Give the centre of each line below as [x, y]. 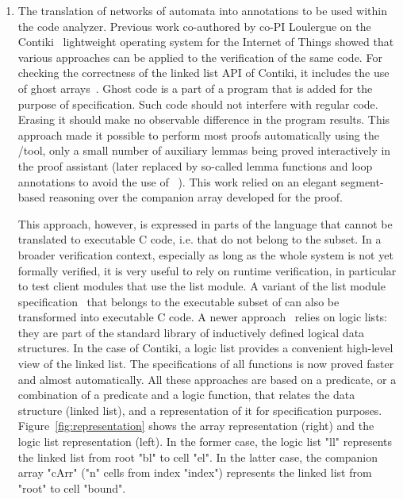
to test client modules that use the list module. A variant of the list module [201, 286]
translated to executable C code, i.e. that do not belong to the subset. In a [200, 239]
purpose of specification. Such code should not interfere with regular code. [198, 104]
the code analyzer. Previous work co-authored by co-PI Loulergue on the [194, 26]
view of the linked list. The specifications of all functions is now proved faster [206, 364]
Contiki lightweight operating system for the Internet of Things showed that [206, 42]
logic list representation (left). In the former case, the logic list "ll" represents [205, 441]
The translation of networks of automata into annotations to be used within [202, 10]
